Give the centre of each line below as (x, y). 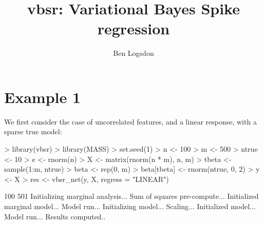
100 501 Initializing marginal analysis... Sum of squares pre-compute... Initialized (131, 196)
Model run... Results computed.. (55, 216)
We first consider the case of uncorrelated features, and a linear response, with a (130, 121)
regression (134, 28)
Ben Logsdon (134, 53)
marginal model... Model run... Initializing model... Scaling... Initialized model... (130, 206)
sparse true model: (33, 131)
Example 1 (43, 97)
